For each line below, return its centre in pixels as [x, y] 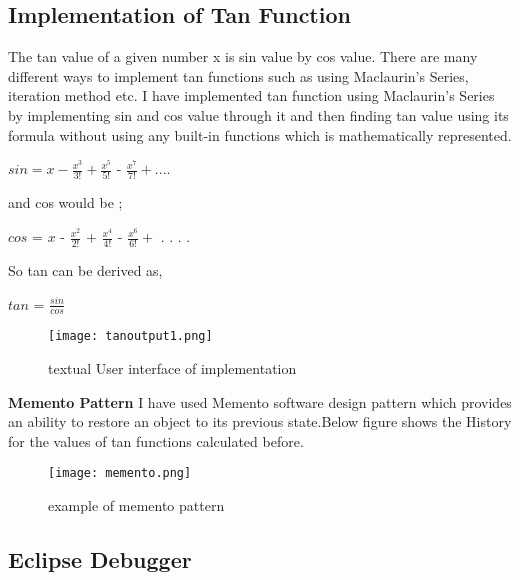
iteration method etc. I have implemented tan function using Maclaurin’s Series [251, 95]
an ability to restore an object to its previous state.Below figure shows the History [260, 421]
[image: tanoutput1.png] [130, 336]
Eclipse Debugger [100, 559]
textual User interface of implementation [172, 367]
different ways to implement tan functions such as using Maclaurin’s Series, [238, 75]
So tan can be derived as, [85, 269]
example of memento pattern [136, 505]
